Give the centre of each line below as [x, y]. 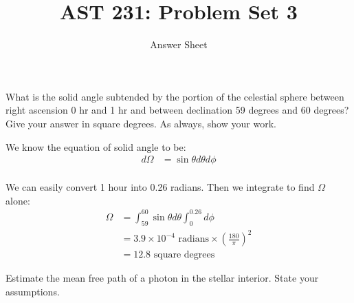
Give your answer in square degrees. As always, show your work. [141, 123]
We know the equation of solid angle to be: [96, 146]
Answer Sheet [179, 44]
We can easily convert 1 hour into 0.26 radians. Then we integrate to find [160, 187]
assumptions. [33, 291]
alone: [18, 200]
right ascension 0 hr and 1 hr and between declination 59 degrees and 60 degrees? [177, 110]
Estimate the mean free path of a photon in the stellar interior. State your [162, 278]
